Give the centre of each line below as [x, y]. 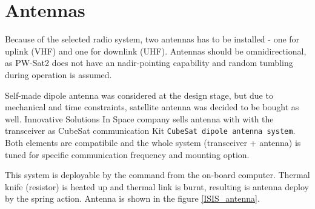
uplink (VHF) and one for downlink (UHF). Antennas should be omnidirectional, [156, 51]
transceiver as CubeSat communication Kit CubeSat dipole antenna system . [150, 131]
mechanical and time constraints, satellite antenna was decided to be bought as [152, 107]
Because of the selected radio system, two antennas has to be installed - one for [152, 39]
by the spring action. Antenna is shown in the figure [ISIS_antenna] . [132, 198]
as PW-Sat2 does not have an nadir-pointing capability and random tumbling [149, 63]
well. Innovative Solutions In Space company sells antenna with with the [139, 118]
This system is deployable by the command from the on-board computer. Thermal [157, 175]
